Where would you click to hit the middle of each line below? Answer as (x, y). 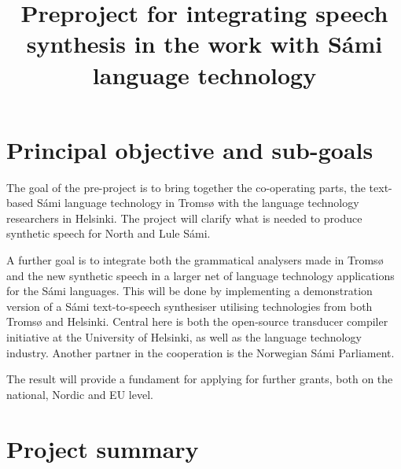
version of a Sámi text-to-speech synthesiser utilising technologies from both (189, 306)
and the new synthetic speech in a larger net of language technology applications (200, 275)
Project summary (103, 448)
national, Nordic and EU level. (80, 394)
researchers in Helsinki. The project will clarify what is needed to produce (184, 218)
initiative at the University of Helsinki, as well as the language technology (184, 337)
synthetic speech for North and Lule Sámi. (109, 233)
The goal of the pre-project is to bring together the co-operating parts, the (186, 187)
